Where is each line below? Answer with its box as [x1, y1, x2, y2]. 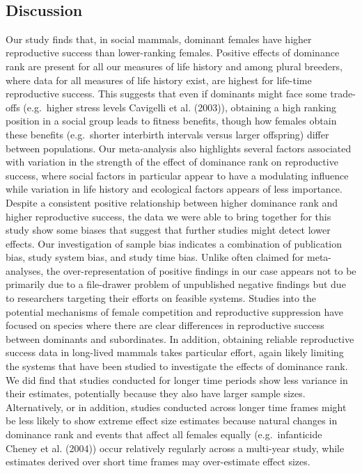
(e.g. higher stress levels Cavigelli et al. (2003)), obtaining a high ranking [23, 99, 336, 114]
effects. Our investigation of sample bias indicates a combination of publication [6, 236, 343, 250]
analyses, [6, 263, 44, 278]
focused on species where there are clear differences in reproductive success [6, 318, 324, 332]
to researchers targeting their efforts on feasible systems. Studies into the [6, 291, 317, 305]
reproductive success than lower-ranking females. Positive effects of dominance [6, 45, 340, 60]
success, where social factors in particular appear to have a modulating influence [6, 168, 349, 182]
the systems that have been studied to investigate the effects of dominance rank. [6, 359, 348, 374]
